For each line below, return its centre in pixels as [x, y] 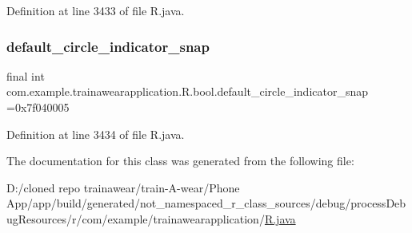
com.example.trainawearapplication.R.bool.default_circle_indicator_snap [188, 91]
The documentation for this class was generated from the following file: [180, 161]
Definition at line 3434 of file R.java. [96, 134]
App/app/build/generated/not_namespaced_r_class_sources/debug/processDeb [206, 203]
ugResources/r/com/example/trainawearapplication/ [136, 218]
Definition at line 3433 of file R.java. [96, 10]
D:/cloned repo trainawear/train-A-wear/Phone [123, 187]
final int [26, 75]
